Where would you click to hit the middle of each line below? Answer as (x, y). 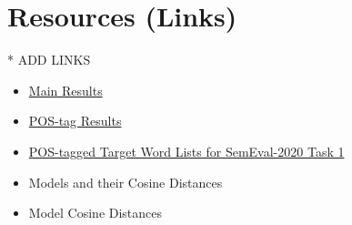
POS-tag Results (75, 121)
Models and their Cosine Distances (126, 182)
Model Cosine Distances (96, 213)
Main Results (65, 90)
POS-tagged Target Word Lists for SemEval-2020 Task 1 (186, 151)
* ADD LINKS (49, 60)
